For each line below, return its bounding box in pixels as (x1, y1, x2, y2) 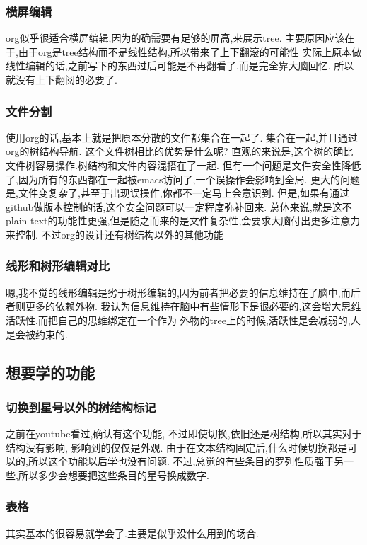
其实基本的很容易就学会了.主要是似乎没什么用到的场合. (6, 525, 259, 540)
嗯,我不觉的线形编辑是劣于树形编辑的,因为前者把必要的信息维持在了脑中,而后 (6, 285, 361, 299)
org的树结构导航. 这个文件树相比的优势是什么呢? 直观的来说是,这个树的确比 (6, 144, 354, 159)
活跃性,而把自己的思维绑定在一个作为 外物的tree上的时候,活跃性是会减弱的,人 (6, 312, 361, 327)
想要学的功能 (6, 361, 95, 383)
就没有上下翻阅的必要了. (6, 72, 117, 86)
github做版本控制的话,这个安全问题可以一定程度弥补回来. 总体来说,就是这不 (6, 199, 352, 214)
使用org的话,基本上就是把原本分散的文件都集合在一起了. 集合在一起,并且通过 (6, 130, 358, 144)
